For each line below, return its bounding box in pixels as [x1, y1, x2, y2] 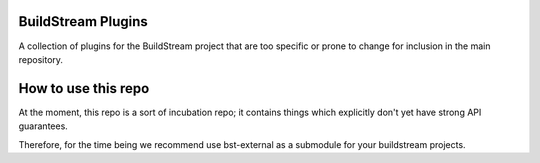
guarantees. [18, 120, 69, 132]
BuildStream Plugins [18, 13, 149, 30]
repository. [18, 53, 64, 65]
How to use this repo [18, 80, 150, 97]
